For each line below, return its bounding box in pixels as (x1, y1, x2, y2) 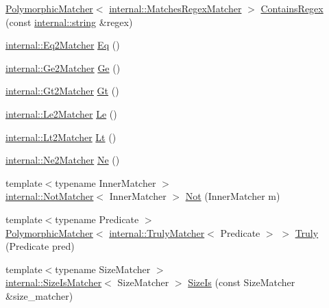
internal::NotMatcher (5, 189, 94, 203)
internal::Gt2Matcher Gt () (5, 84, 119, 98)
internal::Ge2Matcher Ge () (5, 60, 121, 75)
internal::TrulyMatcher (109, 225, 205, 240)
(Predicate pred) (5, 239, 75, 253)
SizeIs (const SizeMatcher (188, 275, 295, 290)
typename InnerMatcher (55, 175, 156, 190)
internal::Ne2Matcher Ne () (5, 153, 120, 167)
